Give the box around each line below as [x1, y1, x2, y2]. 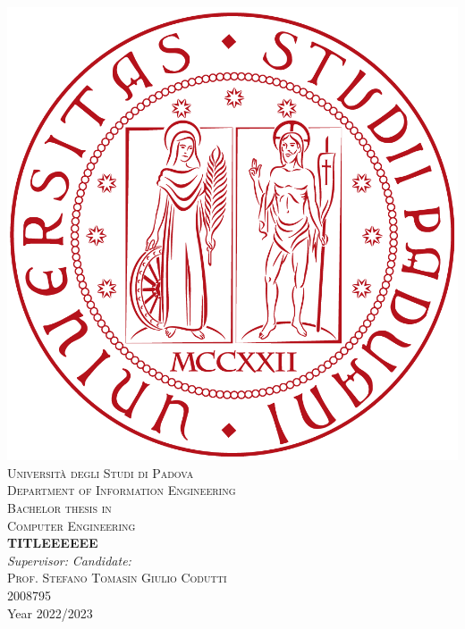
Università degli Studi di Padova [7, 463, 194, 482]
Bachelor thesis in [7, 498, 112, 516]
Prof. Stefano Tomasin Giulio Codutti [7, 568, 227, 587]
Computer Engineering [7, 516, 136, 534]
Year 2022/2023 [7, 603, 93, 622]
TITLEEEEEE [7, 533, 98, 552]
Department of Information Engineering [7, 481, 236, 499]
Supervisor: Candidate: [7, 550, 131, 569]
